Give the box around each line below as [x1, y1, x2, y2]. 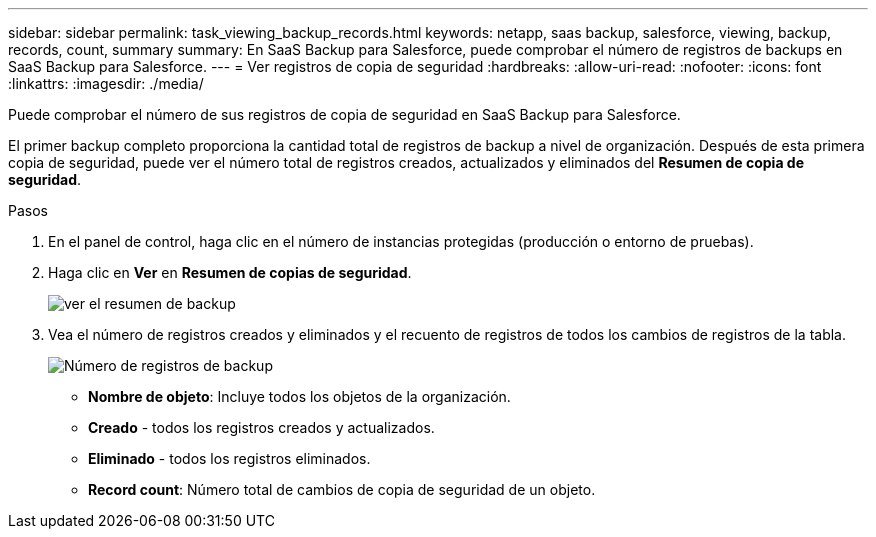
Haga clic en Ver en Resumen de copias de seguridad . [48, 264, 412, 281]
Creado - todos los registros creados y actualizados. [88, 419, 435, 436]
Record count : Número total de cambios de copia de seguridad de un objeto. [88, 481, 596, 498]
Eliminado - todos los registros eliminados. [88, 450, 371, 467]
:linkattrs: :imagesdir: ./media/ [8, 75, 204, 92]
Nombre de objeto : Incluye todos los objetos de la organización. [88, 388, 511, 405]
